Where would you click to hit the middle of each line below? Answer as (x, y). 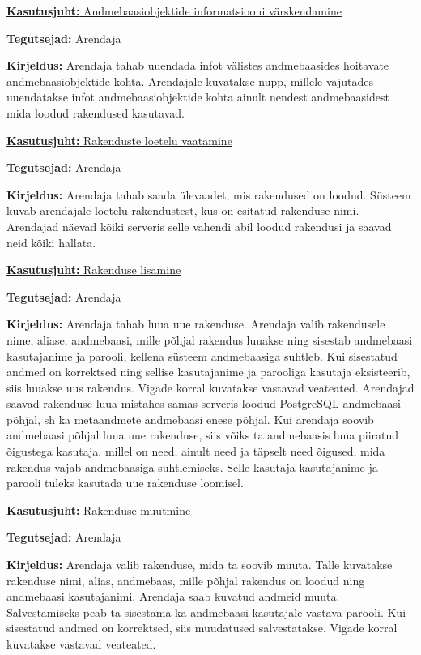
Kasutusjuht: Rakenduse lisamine (94, 270)
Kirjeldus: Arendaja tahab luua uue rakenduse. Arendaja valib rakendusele (196, 324)
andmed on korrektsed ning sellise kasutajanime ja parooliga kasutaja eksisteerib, (208, 372)
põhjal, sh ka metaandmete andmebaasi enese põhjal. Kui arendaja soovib (190, 419)
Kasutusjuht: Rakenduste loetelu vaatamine (119, 140)
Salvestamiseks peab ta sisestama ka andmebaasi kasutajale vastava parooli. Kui (206, 612)
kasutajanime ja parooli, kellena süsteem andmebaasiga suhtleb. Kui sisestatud (202, 355)
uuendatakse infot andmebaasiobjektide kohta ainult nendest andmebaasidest (198, 97)
